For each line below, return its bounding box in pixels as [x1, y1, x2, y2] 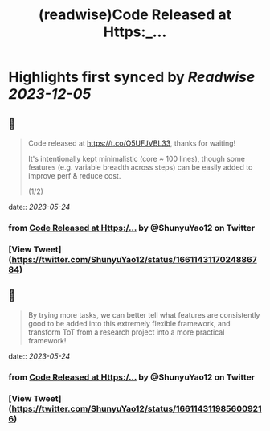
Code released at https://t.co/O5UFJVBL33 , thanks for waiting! [27, 138, 236, 148]
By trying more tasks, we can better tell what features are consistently [27, 310, 260, 319]
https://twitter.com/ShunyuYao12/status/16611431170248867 [11, 253, 257, 265]
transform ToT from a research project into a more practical [27, 327, 225, 337]
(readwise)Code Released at [38, 6, 232, 24]
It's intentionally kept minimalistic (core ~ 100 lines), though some [27, 154, 245, 163]
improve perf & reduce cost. [27, 171, 121, 180]
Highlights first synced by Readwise [8, 68, 256, 86]
